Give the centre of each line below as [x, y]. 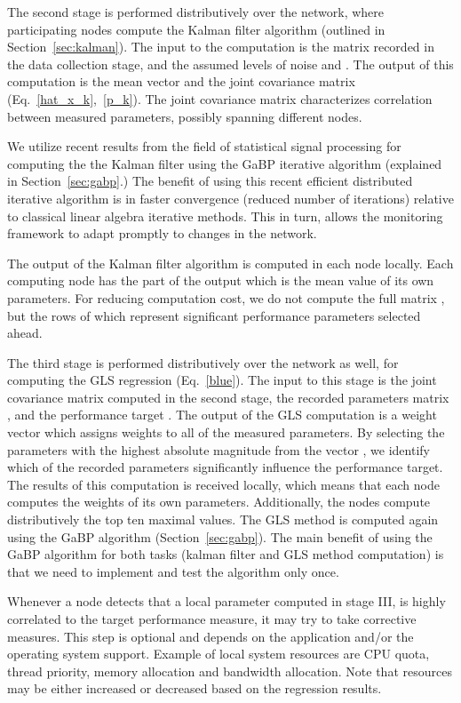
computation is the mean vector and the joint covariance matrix [181, 81]
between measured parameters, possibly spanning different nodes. [185, 116]
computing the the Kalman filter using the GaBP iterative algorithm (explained [225, 163]
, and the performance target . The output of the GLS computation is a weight [222, 415]
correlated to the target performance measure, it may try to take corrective [212, 619]
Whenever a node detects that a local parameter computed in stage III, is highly [227, 601]
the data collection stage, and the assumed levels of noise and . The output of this [230, 64]
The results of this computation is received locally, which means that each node [223, 484]
